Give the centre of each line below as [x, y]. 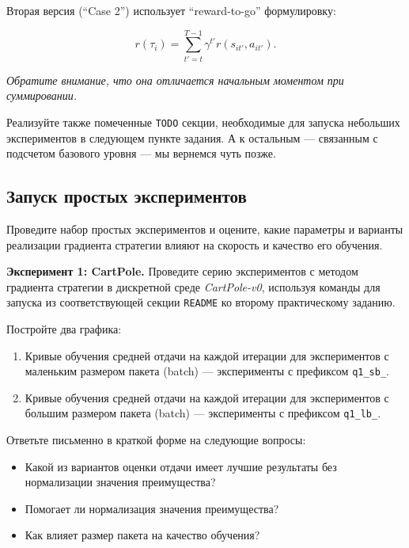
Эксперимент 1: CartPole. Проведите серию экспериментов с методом [182, 271]
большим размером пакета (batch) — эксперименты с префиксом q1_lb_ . [203, 413]
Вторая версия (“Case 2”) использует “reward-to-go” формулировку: [171, 10]
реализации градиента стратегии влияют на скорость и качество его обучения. [195, 244]
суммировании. [42, 95]
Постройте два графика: [64, 328]
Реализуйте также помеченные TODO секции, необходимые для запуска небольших [203, 122]
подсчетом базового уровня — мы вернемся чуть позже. [141, 153]
